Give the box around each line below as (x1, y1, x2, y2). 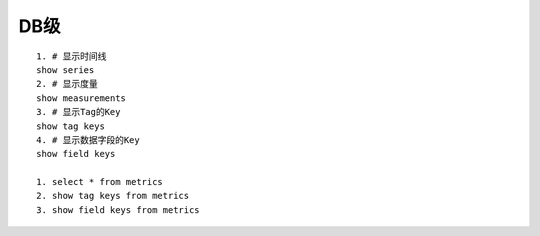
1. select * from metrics (36, 176, 164, 188)
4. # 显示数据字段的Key (36, 134, 140, 145)
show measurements (36, 92, 127, 104)
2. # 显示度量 (36, 78, 99, 90)
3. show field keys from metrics (36, 204, 200, 215)
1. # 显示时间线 (36, 50, 107, 62)
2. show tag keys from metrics (36, 190, 190, 202)
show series (36, 64, 95, 75)
